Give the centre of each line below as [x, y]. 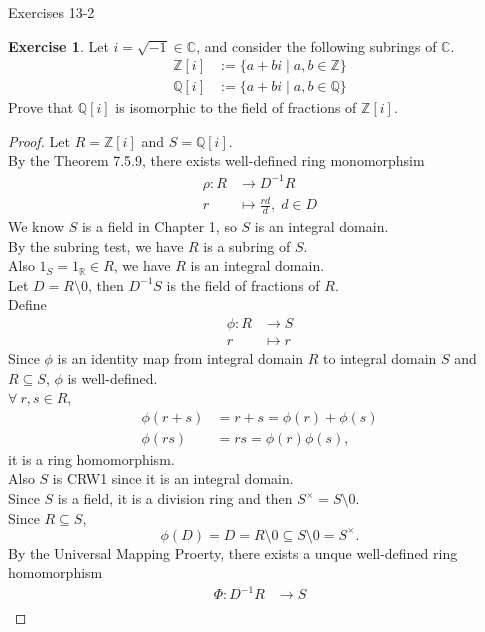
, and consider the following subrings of [316, 45]
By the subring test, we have [96, 245]
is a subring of [247, 245]
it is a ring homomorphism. [91, 458]
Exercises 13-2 [51, 12]
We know [36, 225]
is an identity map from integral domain [180, 357]
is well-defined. [112, 377]
